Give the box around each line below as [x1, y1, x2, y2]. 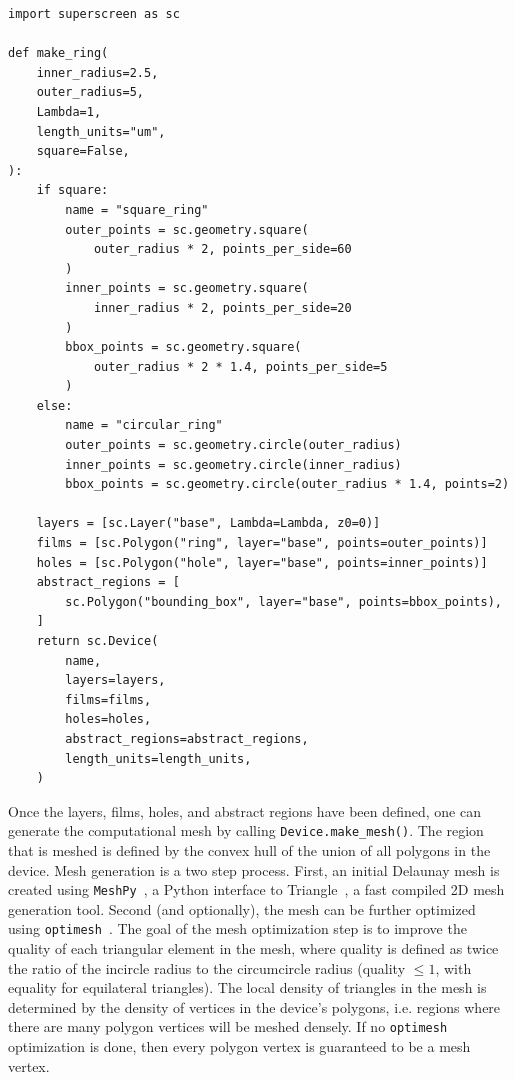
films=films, [65, 692, 152, 707]
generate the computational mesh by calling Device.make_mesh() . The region [8, 820, 484, 841]
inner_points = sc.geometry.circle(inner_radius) [65, 457, 402, 472]
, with [435, 957, 472, 978]
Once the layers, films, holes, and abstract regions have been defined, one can [8, 800, 481, 821]
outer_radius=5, [36, 85, 145, 100]
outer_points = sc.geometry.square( [65, 222, 309, 237]
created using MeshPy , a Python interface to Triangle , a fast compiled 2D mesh [8, 879, 505, 900]
